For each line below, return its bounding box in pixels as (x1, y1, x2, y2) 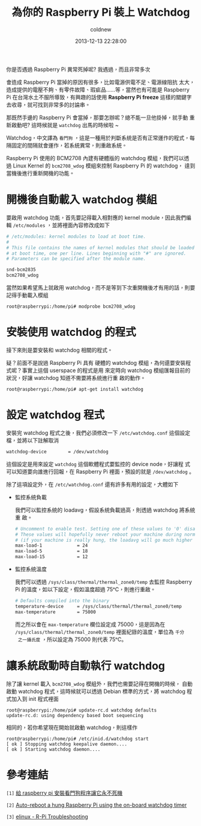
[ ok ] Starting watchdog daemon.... (6, 746, 101, 753)
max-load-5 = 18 (14, 548, 88, 554)
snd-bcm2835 (6, 267, 36, 273)
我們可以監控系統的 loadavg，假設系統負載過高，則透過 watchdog (14, 506, 178, 514)
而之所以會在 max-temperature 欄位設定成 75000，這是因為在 (14, 621, 166, 628)
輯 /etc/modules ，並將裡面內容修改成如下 (6, 221, 110, 229)
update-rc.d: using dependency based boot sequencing (6, 712, 144, 718)
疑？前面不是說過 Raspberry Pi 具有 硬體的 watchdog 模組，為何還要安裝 (6, 359, 186, 366)
